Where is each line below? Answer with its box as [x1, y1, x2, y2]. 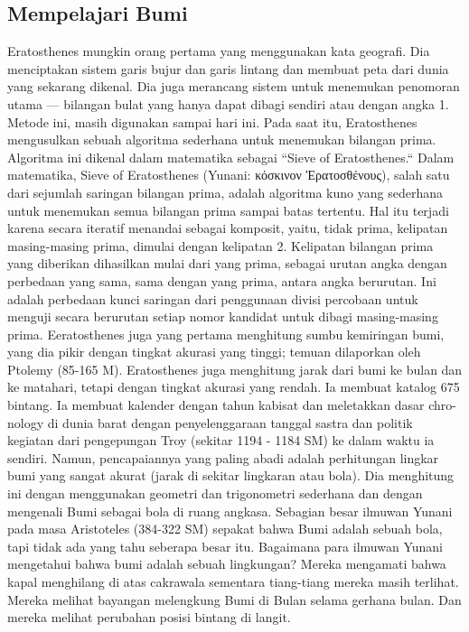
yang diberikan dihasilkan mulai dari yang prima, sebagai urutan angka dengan [7, 254, 447, 273]
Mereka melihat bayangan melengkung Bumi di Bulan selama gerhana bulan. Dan [7, 590, 462, 609]
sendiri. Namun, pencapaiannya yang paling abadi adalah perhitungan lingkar [7, 448, 439, 467]
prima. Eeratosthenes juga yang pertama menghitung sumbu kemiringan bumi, [7, 324, 445, 343]
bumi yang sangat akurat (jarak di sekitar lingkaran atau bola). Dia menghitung [7, 466, 455, 485]
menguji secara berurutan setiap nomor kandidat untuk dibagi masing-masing [7, 307, 438, 326]
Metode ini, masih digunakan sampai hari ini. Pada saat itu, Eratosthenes [7, 112, 417, 131]
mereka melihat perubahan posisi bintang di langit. [7, 608, 291, 627]
